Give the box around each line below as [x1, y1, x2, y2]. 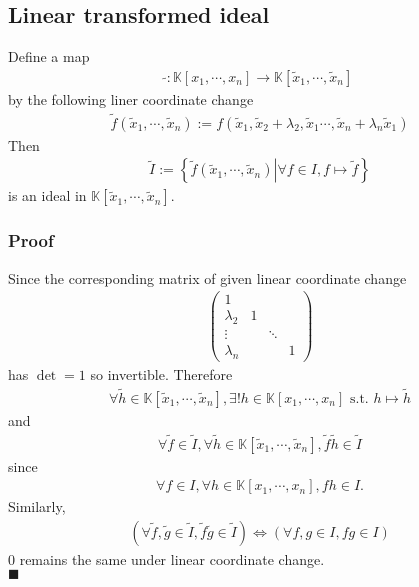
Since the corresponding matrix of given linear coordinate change [8, 267, 407, 288]
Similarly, [8, 496, 66, 517]
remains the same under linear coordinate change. [19, 548, 325, 569]
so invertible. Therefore [90, 363, 233, 384]
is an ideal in [8, 185, 87, 206]
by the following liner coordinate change [8, 88, 254, 109]
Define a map [8, 46, 90, 67]
